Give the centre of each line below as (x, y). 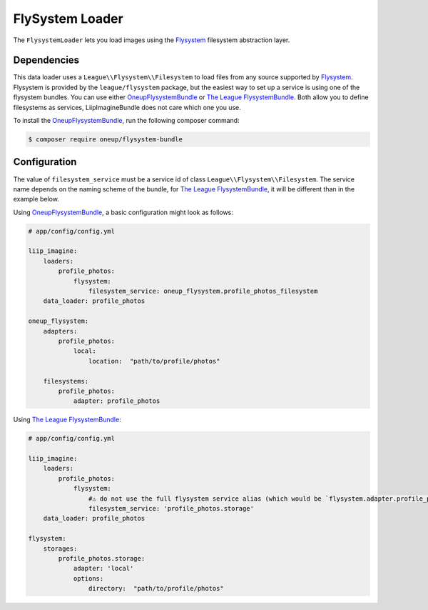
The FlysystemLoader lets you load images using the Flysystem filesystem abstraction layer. (152, 40)
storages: (60, 549)
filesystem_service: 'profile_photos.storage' (171, 508)
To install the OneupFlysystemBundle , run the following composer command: (126, 121)
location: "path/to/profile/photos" (154, 361)
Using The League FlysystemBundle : (67, 420)
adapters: (60, 331)
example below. (36, 199)
